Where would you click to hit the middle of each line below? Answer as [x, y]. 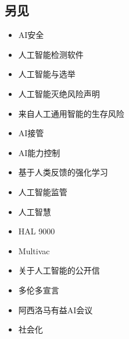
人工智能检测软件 [51, 54]
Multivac [34, 250]
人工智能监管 [43, 191]
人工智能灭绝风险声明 [59, 93]
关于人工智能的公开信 [59, 270]
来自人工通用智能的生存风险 [71, 113]
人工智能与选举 [47, 74]
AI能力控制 [39, 152]
